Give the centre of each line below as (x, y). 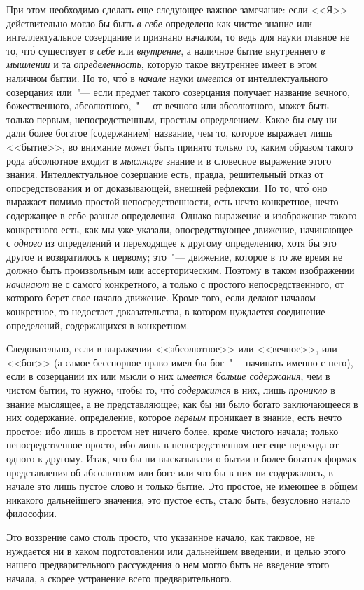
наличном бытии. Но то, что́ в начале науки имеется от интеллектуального (167, 77)
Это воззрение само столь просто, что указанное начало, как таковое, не (161, 536)
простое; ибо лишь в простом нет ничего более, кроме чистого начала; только (173, 431)
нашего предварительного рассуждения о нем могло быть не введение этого (168, 564)
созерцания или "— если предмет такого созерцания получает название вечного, (178, 91)
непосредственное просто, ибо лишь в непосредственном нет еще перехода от (173, 445)
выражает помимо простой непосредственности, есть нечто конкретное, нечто (173, 201)
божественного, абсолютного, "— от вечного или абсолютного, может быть (168, 105)
